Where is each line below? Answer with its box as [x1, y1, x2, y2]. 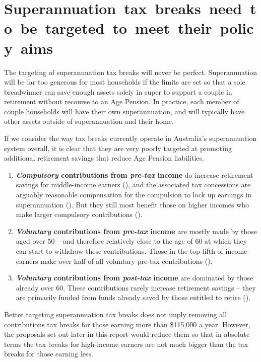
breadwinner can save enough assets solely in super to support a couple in [4, 86, 232, 97]
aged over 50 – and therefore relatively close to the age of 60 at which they [16, 236, 247, 246]
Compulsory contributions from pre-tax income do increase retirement [16, 169, 253, 180]
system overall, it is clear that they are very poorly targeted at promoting [4, 142, 232, 153]
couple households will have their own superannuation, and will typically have [4, 106, 245, 116]
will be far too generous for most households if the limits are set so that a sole [4, 77, 245, 87]
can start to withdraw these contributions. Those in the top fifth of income [16, 246, 247, 256]
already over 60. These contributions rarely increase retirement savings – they [16, 282, 256, 293]
